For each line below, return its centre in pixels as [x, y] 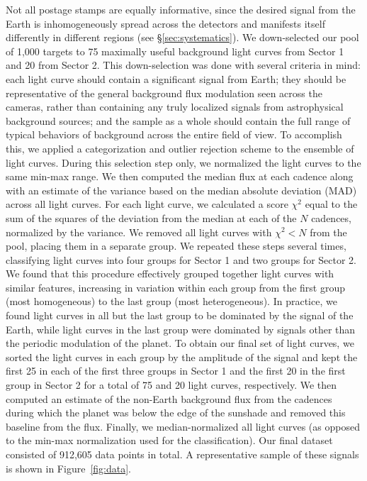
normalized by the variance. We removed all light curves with [139, 232]
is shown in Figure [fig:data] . [69, 468]
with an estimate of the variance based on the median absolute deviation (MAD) [181, 190]
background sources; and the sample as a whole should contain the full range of [178, 120]
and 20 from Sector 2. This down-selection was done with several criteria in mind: [183, 65]
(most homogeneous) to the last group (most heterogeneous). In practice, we [171, 301]
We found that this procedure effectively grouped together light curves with [170, 273]
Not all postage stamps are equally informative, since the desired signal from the [181, 9]
